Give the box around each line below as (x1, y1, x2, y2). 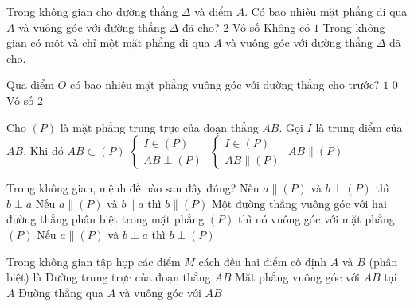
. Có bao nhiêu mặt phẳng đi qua (244, 3, 408, 19)
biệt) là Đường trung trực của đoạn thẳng (6, 269, 211, 285)
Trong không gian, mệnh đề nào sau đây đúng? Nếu (6, 180, 260, 196)
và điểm (194, 3, 232, 19)
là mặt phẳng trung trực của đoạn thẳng (60, 118, 259, 135)
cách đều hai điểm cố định (198, 253, 327, 269)
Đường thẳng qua (18, 284, 103, 300)
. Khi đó (23, 142, 64, 159)
